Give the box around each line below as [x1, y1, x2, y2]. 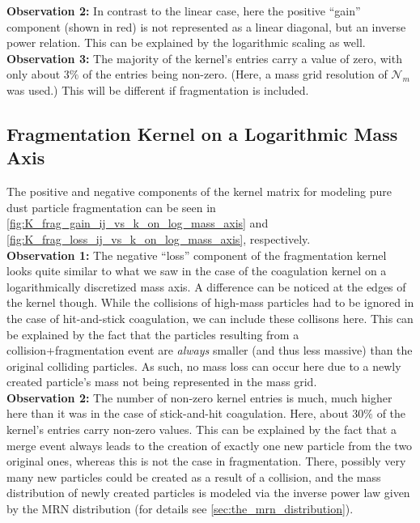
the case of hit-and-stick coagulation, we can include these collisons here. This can [6, 309, 414, 326]
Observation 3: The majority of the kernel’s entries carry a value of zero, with [6, 49, 402, 66]
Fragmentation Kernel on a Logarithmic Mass [6, 121, 398, 146]
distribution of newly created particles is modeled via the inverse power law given [6, 484, 410, 501]
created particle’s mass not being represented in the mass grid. [6, 373, 317, 390]
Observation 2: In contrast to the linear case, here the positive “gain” [6, 2, 361, 19]
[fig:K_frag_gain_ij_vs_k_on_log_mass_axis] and [6, 215, 269, 232]
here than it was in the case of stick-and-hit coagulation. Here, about [6, 405, 349, 422]
